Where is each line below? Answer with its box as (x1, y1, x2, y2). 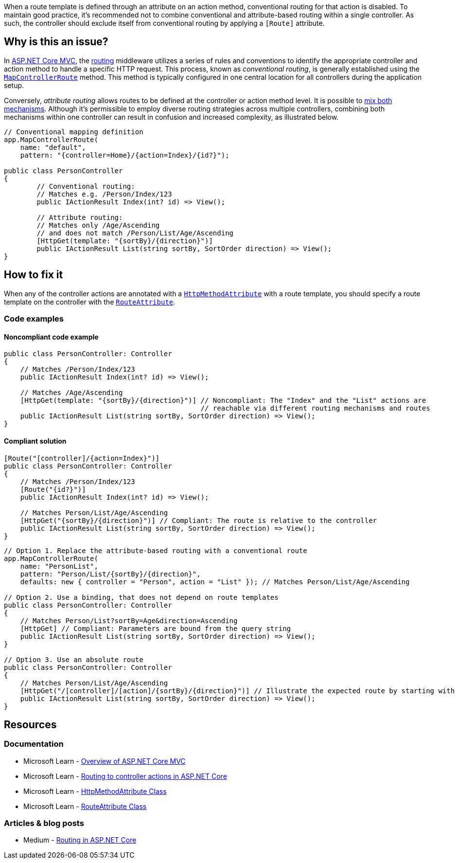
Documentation (4, 739, 64, 749)
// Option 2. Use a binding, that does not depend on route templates (4, 593, 279, 601)
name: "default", (20, 143, 86, 151)
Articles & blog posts (4, 818, 84, 828)
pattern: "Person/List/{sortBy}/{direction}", (20, 570, 201, 578)
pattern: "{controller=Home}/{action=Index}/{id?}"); (20, 151, 229, 159)
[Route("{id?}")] (20, 485, 86, 493)
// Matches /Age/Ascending (20, 389, 123, 397)
